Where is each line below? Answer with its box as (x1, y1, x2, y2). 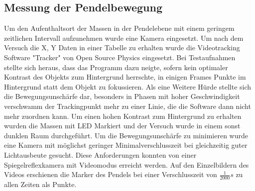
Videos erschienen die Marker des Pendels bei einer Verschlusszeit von (4, 169, 217, 180)
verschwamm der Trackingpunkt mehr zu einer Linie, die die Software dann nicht (4, 100, 251, 111)
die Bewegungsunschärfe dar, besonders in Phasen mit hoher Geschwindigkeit (4, 91, 240, 101)
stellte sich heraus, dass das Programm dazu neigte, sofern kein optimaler (4, 62, 228, 72)
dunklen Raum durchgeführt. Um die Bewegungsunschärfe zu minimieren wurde (4, 130, 248, 140)
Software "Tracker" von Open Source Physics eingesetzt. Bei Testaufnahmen (4, 52, 236, 62)
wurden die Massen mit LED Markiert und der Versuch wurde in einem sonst (4, 120, 241, 131)
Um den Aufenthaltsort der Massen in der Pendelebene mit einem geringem (4, 23, 235, 33)
